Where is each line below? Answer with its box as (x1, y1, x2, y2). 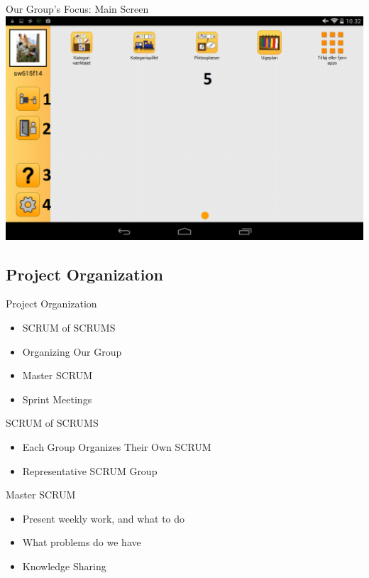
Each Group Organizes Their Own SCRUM (22, 439, 211, 454)
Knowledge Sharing (22, 558, 106, 573)
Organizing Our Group (22, 344, 122, 359)
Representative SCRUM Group (22, 463, 158, 478)
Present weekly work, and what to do (22, 511, 185, 525)
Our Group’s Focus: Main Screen (6, 1, 149, 16)
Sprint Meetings (22, 391, 92, 406)
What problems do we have (22, 535, 141, 550)
